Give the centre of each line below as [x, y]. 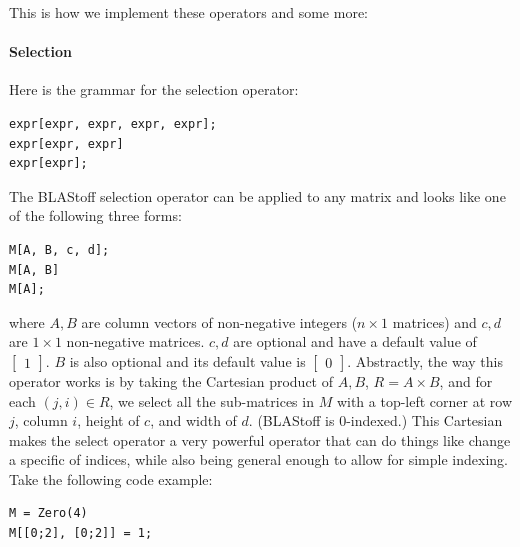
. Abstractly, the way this [425, 360]
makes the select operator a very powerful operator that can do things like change [260, 439]
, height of [108, 420]
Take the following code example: [111, 478]
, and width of [193, 420]
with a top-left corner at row [424, 400]
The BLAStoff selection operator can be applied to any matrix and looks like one [257, 195]
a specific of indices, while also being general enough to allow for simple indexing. [258, 459]
